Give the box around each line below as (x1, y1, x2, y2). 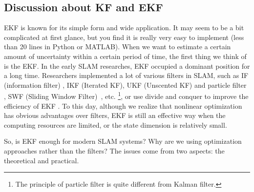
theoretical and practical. (4, 155, 79, 165)
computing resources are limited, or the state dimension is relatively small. (4, 119, 227, 130)
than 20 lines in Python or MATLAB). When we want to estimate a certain (4, 41, 231, 52)
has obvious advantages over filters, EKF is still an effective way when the (4, 110, 226, 120)
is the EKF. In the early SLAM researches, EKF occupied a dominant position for (4, 60, 250, 71)
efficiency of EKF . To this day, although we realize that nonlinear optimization (4, 100, 242, 111)
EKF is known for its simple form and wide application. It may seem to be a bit (4, 22, 244, 33)
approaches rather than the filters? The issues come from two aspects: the (4, 145, 225, 155)
